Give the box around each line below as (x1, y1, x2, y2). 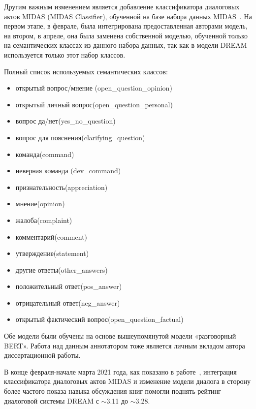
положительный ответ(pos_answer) (15, 281, 122, 291)
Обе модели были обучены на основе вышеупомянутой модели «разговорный (4, 331, 236, 341)
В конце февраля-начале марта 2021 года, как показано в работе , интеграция (4, 366, 237, 377)
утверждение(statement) (15, 248, 89, 258)
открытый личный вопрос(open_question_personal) (15, 99, 173, 109)
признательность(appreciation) (15, 182, 108, 192)
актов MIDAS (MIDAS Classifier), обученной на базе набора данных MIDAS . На (4, 11, 252, 21)
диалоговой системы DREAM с (4, 395, 99, 406)
